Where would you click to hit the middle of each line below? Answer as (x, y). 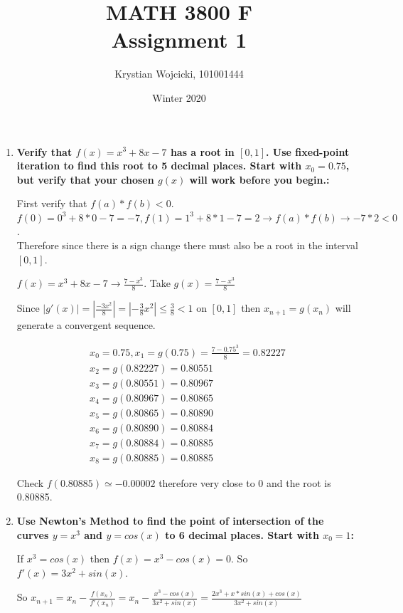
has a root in (202, 151)
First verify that (52, 203)
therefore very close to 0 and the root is (245, 482)
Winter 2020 (179, 97)
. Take (157, 283)
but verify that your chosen (85, 179)
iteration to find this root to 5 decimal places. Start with (159, 166)
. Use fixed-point (308, 151)
